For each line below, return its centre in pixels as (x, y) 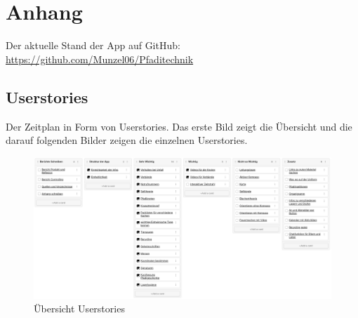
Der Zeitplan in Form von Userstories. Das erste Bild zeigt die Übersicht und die (179, 126)
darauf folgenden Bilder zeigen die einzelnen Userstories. (127, 140)
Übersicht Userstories (79, 309)
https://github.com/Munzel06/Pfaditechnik (100, 59)
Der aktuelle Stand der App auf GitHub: (93, 45)
